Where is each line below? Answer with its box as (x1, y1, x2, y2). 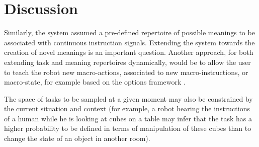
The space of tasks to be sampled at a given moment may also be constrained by (4, 93, 253, 104)
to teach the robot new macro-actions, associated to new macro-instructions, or (4, 66, 248, 77)
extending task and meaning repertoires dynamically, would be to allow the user (4, 56, 251, 67)
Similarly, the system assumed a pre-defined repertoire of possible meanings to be (4, 27, 255, 38)
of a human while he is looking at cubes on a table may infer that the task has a (4, 113, 252, 123)
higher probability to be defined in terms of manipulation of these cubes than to (4, 123, 251, 133)
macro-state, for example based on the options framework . (4, 77, 186, 87)
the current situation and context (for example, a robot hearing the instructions (4, 103, 250, 114)
